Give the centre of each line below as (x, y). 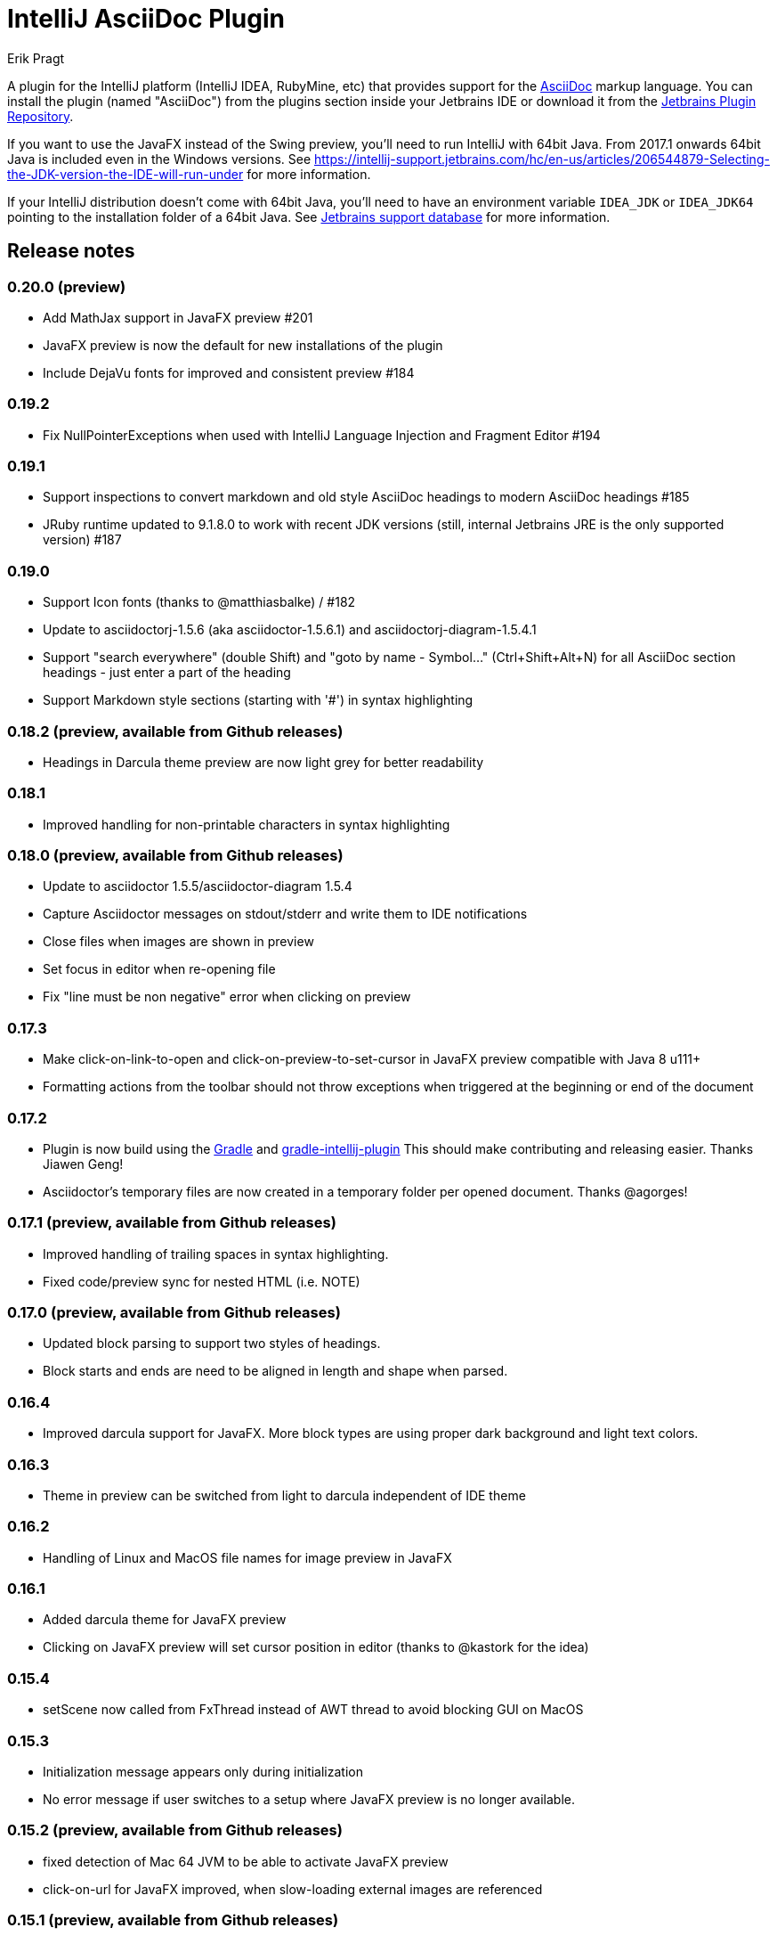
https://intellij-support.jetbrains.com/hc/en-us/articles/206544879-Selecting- (542, 159)
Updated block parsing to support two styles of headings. (212, 1344)
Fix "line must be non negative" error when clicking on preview (227, 997)
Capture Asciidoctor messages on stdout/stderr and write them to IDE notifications (285, 914)
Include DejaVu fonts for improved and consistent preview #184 (229, 372)
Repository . (40, 116)
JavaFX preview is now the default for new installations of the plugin (243, 345)
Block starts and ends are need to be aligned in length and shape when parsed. (275, 1371)
